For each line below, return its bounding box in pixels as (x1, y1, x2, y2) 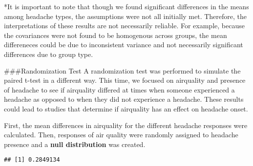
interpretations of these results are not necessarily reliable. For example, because (4, 20, 245, 31)
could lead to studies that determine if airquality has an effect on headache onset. (4, 103, 248, 113)
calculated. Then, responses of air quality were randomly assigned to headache (4, 129, 238, 140)
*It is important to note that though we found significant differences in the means (4, 1, 249, 11)
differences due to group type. (4, 49, 93, 59)
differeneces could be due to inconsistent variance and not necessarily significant (4, 39, 243, 50)
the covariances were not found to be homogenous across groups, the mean (4, 30, 227, 40)
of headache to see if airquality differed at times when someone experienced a (4, 84, 235, 94)
